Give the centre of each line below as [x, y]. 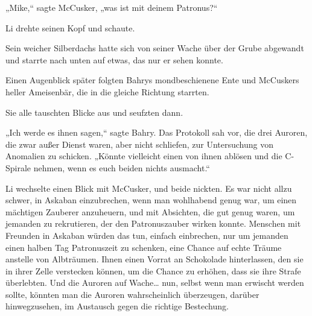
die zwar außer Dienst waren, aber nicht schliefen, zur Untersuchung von [139, 144]
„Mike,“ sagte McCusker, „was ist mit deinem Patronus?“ [112, 7]
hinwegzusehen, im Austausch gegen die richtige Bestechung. [117, 306]
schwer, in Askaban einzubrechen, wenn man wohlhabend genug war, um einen [151, 200]
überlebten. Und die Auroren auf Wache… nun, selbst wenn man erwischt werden [155, 283]
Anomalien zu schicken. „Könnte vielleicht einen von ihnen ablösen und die [144, 156]
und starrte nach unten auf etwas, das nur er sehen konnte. [114, 59]
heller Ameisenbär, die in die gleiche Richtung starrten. [107, 91]
